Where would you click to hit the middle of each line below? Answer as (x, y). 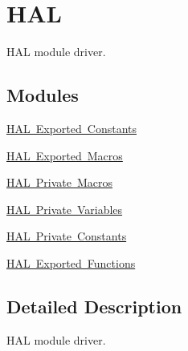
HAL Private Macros (59, 182)
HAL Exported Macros (65, 155)
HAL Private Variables (65, 209)
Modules (43, 95)
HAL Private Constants (67, 236)
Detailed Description (94, 306)
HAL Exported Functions (71, 262)
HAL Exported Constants (72, 128)
